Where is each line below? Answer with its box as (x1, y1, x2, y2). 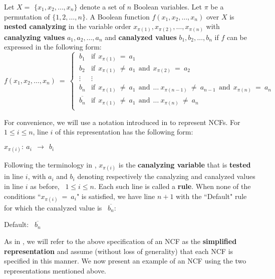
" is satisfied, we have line (76, 190, 155, 201)
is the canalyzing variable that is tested (118, 159, 251, 170)
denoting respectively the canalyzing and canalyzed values (77, 171, 255, 181)
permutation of (4, 11, 50, 21)
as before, (30, 181, 60, 191)
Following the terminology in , (4, 159, 97, 170)
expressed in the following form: (4, 41, 102, 52)
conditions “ (4, 190, 41, 201)
